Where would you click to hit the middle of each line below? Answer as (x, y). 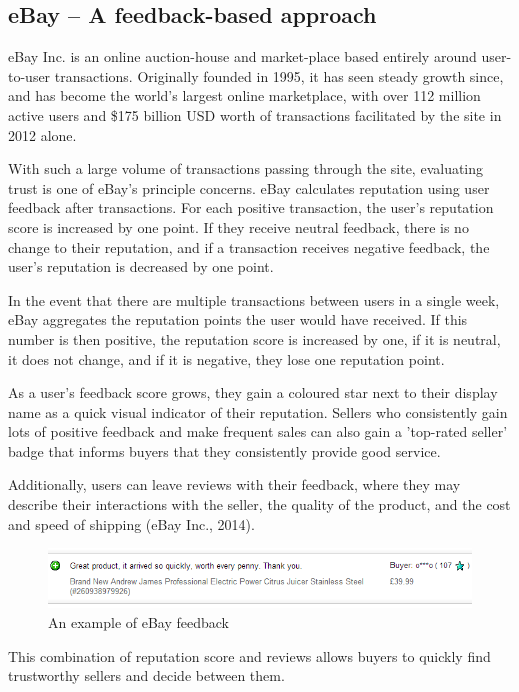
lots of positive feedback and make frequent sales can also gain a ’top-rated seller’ (258, 431)
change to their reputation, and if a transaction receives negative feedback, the (249, 246)
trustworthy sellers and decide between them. (146, 675)
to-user (29, 75)
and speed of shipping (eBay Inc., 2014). (131, 523)
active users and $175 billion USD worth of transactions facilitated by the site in (255, 114)
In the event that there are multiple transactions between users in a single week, (254, 299)
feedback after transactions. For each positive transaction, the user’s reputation (251, 207)
